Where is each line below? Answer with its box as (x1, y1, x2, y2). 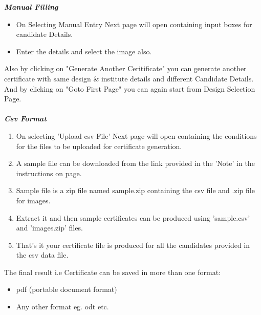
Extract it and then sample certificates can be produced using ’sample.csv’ (16, 212, 250, 223)
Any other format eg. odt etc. (16, 301, 109, 312)
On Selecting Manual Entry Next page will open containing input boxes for (16, 18, 252, 29)
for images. (16, 195, 51, 205)
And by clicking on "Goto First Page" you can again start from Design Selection (4, 83, 255, 94)
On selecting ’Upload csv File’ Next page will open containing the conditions (16, 130, 257, 141)
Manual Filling (4, 2, 58, 12)
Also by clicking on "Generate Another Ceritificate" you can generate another (4, 63, 247, 74)
